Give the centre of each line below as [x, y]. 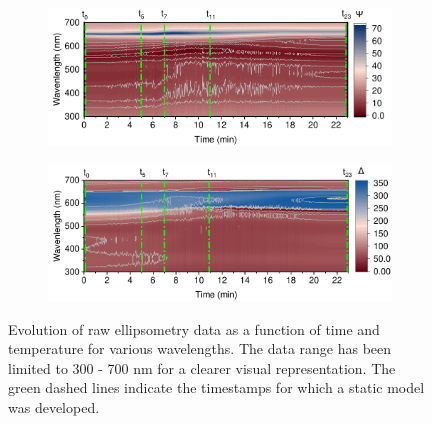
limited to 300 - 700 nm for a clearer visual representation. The [202, 367]
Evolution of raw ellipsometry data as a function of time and [194, 328]
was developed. [54, 407]
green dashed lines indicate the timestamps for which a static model [216, 387]
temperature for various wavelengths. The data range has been [200, 348]
